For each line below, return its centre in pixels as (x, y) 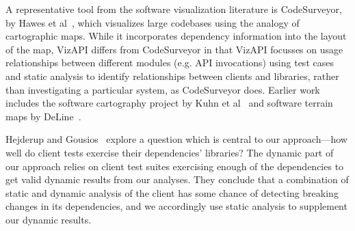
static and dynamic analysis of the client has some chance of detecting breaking (172, 192)
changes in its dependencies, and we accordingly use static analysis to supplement (176, 206)
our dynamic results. (49, 219)
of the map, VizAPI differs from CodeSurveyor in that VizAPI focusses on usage (174, 49)
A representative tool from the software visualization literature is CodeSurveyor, (174, 9)
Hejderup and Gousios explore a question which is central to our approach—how (176, 139)
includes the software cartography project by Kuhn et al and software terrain (169, 103)
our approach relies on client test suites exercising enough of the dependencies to (175, 166)
